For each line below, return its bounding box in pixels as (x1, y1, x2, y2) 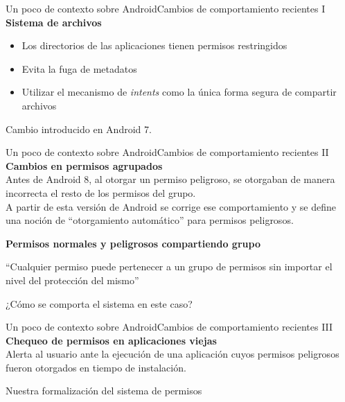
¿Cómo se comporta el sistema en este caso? (6, 296, 193, 311)
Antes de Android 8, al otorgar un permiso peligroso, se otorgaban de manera (6, 172, 335, 186)
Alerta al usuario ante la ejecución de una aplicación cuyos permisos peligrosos (6, 347, 339, 361)
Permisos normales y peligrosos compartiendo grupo (6, 236, 260, 250)
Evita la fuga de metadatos (21, 61, 137, 76)
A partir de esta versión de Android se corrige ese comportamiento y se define (6, 199, 336, 213)
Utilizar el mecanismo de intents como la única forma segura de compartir (21, 85, 337, 99)
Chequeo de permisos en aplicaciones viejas (6, 333, 217, 347)
